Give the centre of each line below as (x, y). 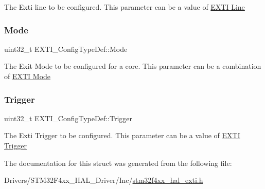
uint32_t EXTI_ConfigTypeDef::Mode (66, 49)
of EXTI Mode (28, 76)
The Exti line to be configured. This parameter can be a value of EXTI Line (125, 7)
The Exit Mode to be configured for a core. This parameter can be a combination (133, 66)
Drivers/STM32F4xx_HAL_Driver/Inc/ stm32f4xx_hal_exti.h (104, 180)
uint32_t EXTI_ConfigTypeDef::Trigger (68, 118)
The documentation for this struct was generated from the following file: (118, 163)
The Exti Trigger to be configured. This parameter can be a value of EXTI (122, 135)
